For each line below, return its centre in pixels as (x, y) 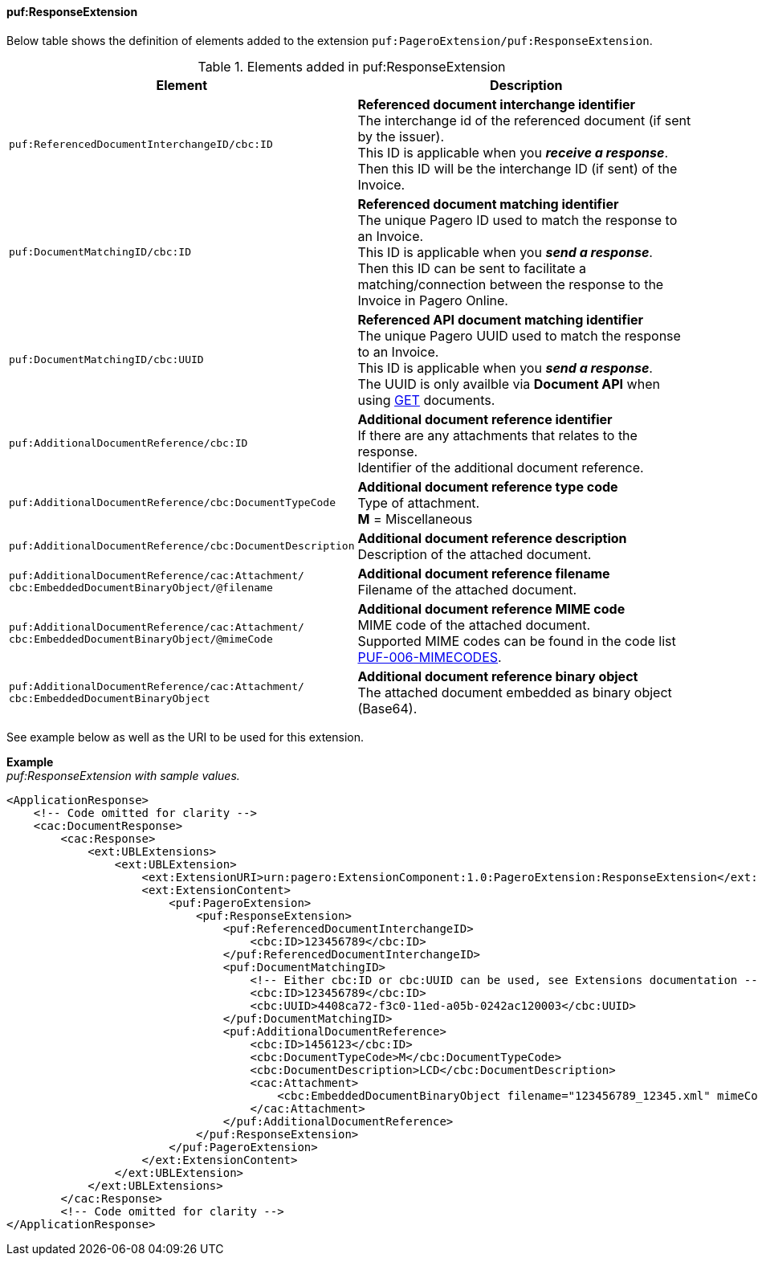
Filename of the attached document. (467, 589)
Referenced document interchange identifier (497, 104)
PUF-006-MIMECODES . (430, 657)
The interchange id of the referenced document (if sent (524, 120)
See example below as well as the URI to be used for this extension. (185, 737)
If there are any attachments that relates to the (497, 435)
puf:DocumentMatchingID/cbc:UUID (106, 360)
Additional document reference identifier (485, 419)
